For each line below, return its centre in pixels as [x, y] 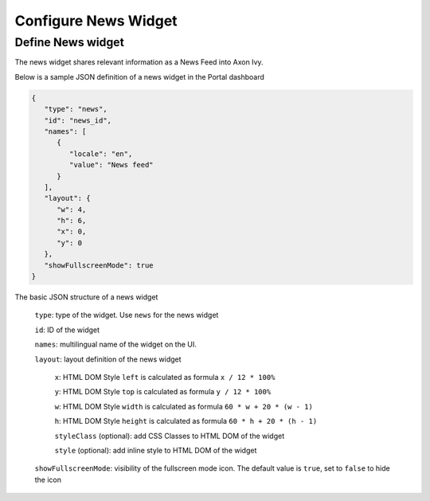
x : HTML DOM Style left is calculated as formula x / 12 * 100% [165, 377]
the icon [48, 479]
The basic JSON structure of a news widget [86, 297]
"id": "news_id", [78, 120]
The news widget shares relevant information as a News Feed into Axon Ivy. [139, 62]
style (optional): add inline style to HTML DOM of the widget [156, 450]
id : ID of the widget [67, 330]
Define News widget [70, 42]
